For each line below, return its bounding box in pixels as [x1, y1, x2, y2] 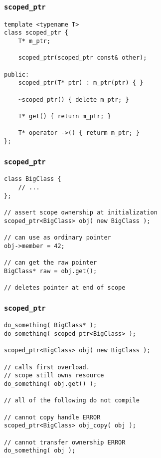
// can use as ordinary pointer [4, 234, 111, 241]
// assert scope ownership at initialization [4, 209, 158, 216]
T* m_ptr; [18, 38, 51, 45]
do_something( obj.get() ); [4, 380, 97, 387]
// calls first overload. [4, 363, 90, 371]
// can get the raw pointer [4, 259, 97, 266]
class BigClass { [4, 175, 61, 183]
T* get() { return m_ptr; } [18, 113, 111, 120]
